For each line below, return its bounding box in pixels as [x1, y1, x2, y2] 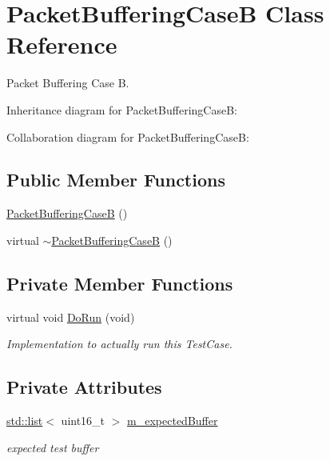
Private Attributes [6, 375, 162, 399]
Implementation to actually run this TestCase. [6, 335, 233, 352]
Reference [6, 28, 117, 61]
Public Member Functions [6, 167, 225, 192]
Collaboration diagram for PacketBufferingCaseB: [6, 128, 249, 145]
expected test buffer [6, 439, 99, 455]
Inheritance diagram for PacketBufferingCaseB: [6, 101, 237, 118]
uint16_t [61, 412, 105, 429]
